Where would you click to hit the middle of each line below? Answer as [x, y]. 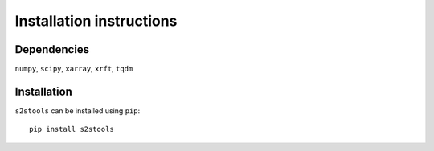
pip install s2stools [72, 129]
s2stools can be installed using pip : [78, 110]
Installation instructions [96, 21]
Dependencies [52, 49]
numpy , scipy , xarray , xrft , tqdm [74, 69]
